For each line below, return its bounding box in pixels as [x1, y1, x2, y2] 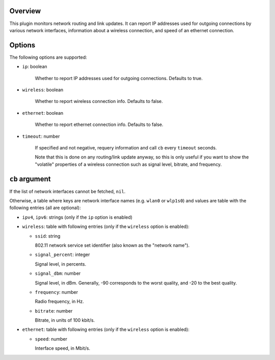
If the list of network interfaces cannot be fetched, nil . [9, 188, 126, 194]
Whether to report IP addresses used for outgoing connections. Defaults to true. [35, 75, 203, 81]
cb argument [9, 174, 51, 183]
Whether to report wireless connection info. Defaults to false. [35, 98, 163, 105]
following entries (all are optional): [9, 204, 81, 211]
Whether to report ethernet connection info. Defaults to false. [35, 121, 163, 127]
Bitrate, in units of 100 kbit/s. [35, 317, 95, 323]
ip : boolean [22, 64, 48, 70]
